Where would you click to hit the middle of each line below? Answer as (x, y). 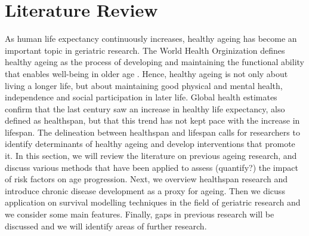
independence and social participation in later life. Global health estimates (141, 97)
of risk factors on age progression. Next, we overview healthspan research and (146, 179)
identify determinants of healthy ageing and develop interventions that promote (150, 144)
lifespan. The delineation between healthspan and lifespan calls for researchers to (152, 132)
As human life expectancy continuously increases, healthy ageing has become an (151, 39)
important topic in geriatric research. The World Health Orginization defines (145, 50)
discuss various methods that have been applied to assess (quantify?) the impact (152, 167)
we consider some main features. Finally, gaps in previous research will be (140, 214)
